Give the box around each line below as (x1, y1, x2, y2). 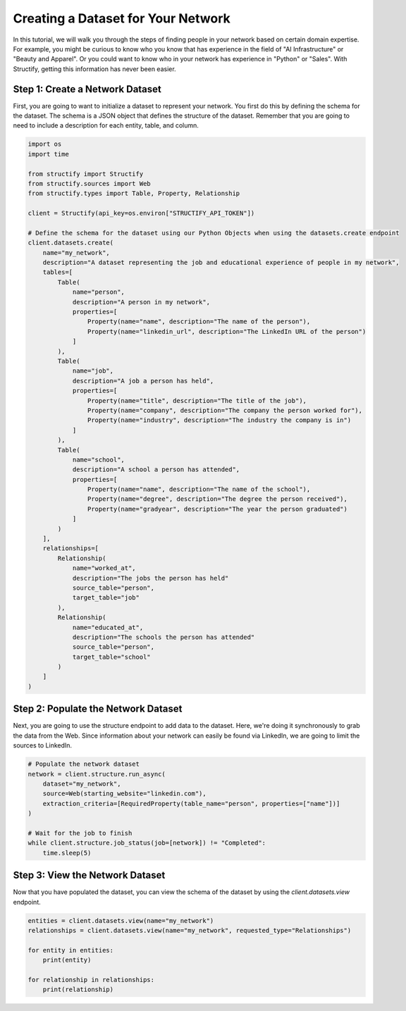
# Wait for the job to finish (27, 829, 133, 837)
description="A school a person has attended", (72, 466, 240, 473)
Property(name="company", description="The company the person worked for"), (87, 406, 363, 414)
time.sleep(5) (42, 849, 92, 857)
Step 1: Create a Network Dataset (13, 83, 162, 95)
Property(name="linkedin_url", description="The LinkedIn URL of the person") (87, 328, 367, 335)
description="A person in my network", (72, 298, 211, 306)
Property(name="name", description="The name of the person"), (87, 318, 311, 325)
